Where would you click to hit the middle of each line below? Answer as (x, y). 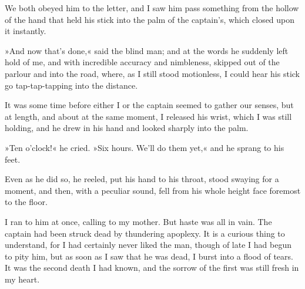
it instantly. (26, 31)
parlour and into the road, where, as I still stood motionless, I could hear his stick (152, 73)
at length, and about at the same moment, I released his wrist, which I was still (148, 116)
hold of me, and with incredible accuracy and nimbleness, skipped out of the (142, 62)
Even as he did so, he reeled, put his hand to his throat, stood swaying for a (142, 179)
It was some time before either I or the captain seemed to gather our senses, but (149, 105)
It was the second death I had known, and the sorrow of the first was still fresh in (152, 268)
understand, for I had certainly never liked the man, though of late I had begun (148, 245)
